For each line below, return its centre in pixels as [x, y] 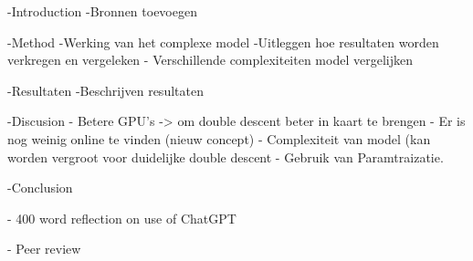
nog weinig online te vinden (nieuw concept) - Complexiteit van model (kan [219, 138]
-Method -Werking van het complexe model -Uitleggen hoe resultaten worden [223, 42]
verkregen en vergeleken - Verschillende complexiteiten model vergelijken [210, 60]
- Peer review [44, 249]
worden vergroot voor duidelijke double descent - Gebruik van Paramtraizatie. [226, 157]
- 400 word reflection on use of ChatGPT [122, 218]
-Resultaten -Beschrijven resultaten [105, 90]
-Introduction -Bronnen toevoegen [102, 11]
